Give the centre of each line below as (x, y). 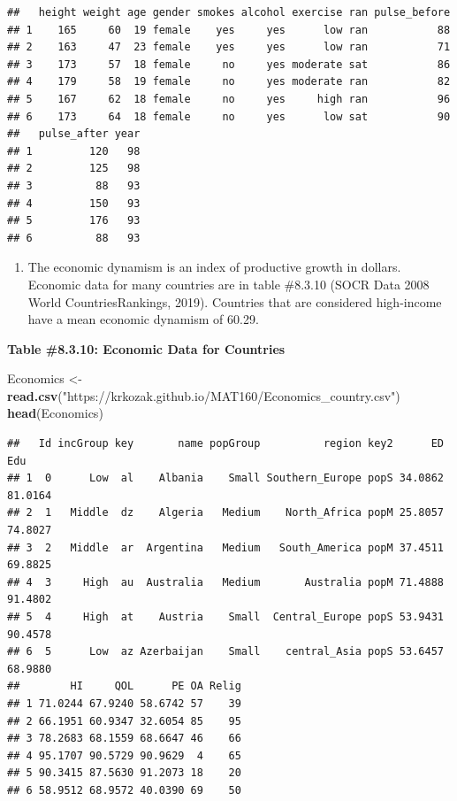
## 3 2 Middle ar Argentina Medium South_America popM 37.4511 (225, 547)
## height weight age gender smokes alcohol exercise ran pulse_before (229, 12)
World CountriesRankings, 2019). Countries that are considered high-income (235, 301)
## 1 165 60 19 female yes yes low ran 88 (229, 30)
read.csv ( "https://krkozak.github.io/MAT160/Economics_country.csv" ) (204, 395)
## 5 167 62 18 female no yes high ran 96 (229, 99)
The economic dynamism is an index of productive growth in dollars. (214, 267)
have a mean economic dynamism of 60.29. (143, 319)
